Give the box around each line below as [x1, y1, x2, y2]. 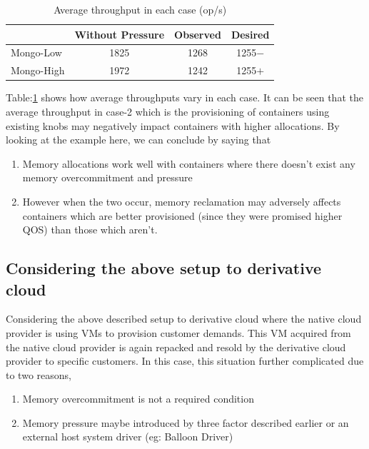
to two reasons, [6, 367, 71, 382]
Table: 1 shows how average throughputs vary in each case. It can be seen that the [6, 90, 363, 105]
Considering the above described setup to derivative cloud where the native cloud [6, 311, 362, 326]
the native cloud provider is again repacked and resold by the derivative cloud [6, 339, 346, 354]
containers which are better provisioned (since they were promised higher [22, 208, 343, 223]
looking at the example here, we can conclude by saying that [6, 132, 271, 147]
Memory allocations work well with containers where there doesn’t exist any [22, 156, 355, 171]
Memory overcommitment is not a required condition [22, 391, 254, 406]
